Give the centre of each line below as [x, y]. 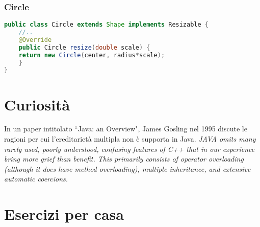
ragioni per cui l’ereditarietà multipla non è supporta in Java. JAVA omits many [130, 139]
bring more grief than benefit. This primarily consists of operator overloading [124, 159]
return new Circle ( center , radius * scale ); [92, 55]
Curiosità [37, 104]
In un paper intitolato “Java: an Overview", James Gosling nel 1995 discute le [126, 129]
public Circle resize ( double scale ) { [84, 47]
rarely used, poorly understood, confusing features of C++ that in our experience [129, 149]
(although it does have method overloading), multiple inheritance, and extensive [127, 168]
